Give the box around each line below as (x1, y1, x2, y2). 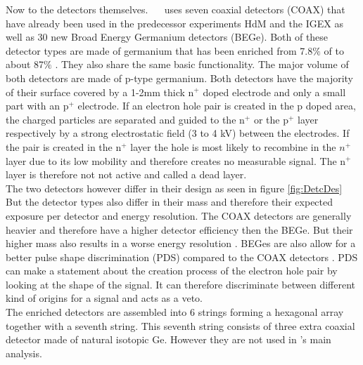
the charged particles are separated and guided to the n (6, 112, 245, 126)
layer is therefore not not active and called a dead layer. (6, 167, 247, 182)
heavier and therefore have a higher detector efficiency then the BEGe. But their (6, 222, 353, 237)
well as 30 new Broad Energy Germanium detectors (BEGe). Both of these (6, 29, 329, 44)
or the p (253, 112, 288, 126)
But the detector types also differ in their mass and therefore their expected (6, 194, 333, 209)
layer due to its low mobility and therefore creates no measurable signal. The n (6, 153, 346, 168)
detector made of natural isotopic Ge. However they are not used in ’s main (6, 332, 331, 347)
